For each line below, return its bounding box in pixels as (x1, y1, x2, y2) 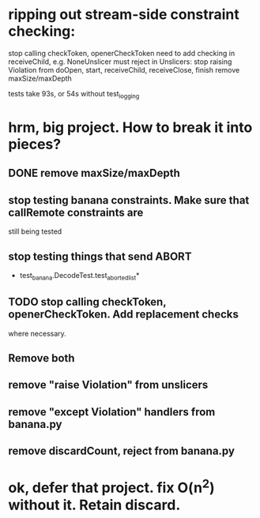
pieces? (8, 135, 62, 153)
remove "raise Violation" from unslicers (8, 378, 209, 392)
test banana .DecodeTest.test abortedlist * (19, 270, 140, 282)
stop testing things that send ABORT (8, 250, 192, 263)
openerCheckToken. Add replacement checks (8, 308, 239, 321)
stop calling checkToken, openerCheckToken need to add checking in (8, 48, 236, 58)
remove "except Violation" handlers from (8, 405, 216, 419)
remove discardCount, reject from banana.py (8, 445, 236, 458)
